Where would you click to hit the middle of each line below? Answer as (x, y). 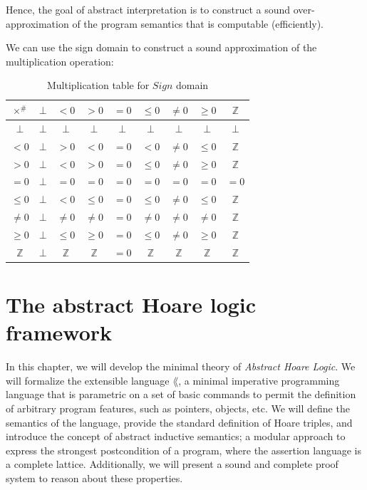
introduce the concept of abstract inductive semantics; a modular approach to (176, 436)
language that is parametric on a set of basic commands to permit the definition (181, 394)
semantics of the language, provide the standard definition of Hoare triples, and (179, 422)
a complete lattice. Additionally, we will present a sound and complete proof (172, 464)
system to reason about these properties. (94, 478)
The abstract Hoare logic (131, 304)
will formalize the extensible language (88, 380)
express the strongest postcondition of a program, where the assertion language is (183, 450)
